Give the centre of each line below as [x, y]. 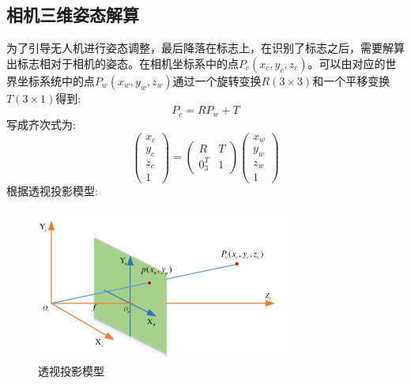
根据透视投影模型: [52, 191]
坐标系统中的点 [56, 80]
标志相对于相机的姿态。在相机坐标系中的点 [128, 63]
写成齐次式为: [41, 124]
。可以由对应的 [347, 63]
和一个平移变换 [351, 80]
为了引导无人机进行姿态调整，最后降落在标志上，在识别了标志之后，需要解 [200, 48]
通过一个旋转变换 [217, 80]
